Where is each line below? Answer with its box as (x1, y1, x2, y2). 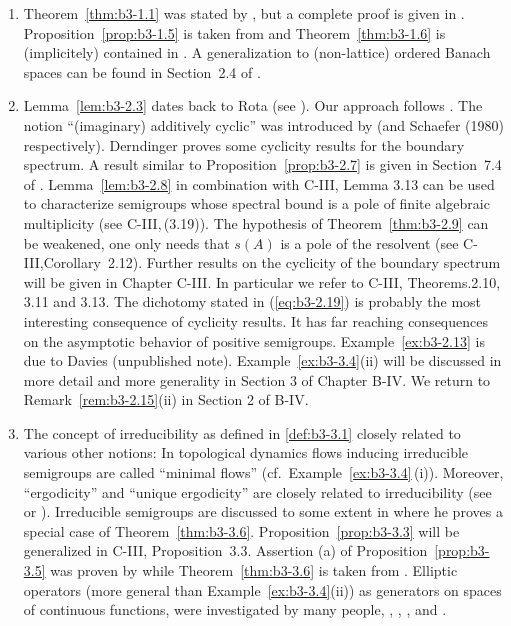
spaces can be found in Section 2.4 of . (23, 61, 261, 82)
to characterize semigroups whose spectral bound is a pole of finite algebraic (23, 193, 490, 214)
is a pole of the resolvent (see (280, 232, 459, 253)
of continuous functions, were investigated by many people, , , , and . (23, 599, 447, 620)
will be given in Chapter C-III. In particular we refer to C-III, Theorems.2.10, (23, 271, 501, 292)
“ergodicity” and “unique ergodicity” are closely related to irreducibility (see (23, 481, 492, 502)
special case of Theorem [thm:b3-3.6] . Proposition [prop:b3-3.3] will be (23, 520, 460, 541)
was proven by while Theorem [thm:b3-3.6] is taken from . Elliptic (50, 560, 458, 581)
